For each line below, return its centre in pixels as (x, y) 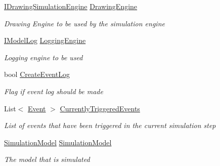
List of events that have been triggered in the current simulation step (110, 125)
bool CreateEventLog (37, 74)
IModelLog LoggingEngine (45, 40)
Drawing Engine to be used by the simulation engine (84, 23)
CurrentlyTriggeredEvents (100, 108)
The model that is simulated (47, 159)
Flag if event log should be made (54, 91)
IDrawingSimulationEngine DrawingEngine (71, 6)
